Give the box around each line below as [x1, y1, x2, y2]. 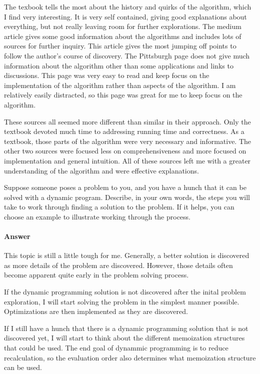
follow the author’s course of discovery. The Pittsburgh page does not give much [4, 50, 250, 60]
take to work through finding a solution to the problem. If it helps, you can [4, 201, 234, 212]
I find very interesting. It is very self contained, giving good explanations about [4, 11, 247, 21]
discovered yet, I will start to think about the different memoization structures [4, 332, 245, 343]
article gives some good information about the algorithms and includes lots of [4, 30, 241, 41]
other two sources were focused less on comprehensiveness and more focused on [4, 145, 246, 156]
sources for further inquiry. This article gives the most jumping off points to [4, 40, 236, 51]
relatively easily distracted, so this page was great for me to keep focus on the [4, 89, 242, 100]
